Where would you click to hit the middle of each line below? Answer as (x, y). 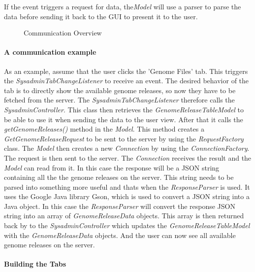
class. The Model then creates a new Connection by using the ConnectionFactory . (127, 148)
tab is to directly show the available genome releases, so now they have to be (120, 90)
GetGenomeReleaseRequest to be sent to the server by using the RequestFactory (124, 138)
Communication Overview (63, 33)
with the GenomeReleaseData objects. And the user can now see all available (120, 235)
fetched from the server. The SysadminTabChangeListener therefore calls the (119, 100)
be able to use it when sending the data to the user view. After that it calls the (124, 119)
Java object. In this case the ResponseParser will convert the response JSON (120, 206)
